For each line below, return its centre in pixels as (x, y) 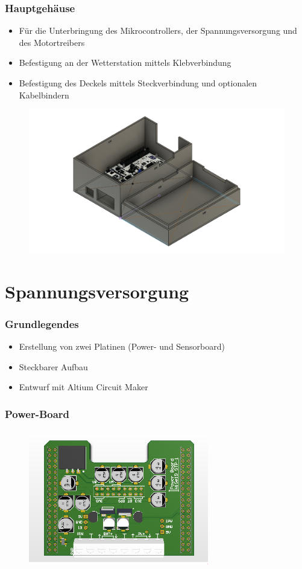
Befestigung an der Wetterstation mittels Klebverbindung (125, 63)
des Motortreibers (52, 42)
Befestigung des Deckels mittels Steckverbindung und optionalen (138, 83)
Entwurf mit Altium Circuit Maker (83, 387)
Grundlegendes (42, 323)
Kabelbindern (44, 95)
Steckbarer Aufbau (53, 366)
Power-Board (37, 413)
